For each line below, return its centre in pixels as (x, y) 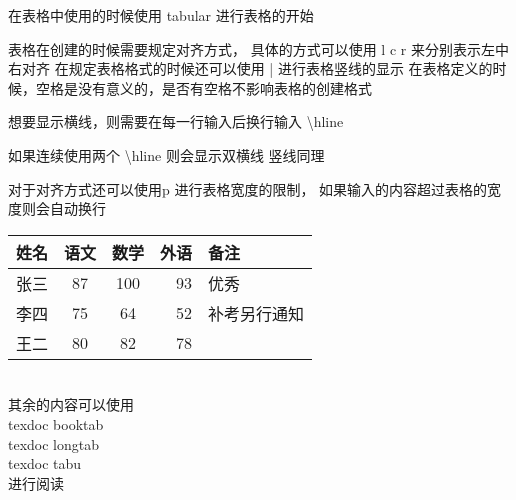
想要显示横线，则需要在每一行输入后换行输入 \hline (176, 121)
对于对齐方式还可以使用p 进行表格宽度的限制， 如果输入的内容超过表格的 (248, 188)
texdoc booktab (56, 423)
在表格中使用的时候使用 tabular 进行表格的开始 (161, 15)
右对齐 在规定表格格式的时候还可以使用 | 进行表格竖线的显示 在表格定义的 (250, 68)
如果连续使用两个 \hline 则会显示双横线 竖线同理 (166, 154)
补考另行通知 (256, 313)
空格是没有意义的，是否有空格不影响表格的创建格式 (203, 87)
